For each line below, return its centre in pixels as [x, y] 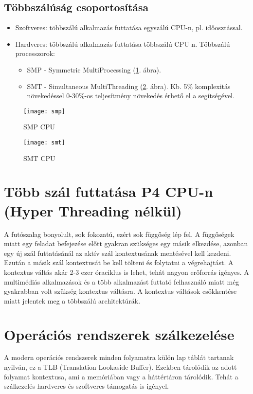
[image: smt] [44, 143]
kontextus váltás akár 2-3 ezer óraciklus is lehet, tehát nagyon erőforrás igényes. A [126, 272]
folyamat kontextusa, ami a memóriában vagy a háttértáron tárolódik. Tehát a [121, 376]
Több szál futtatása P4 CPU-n [108, 191]
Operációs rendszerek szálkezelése [119, 334]
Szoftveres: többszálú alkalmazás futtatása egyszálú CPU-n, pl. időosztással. [129, 27]
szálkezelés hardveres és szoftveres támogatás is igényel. [86, 386]
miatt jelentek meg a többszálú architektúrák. [72, 300]
